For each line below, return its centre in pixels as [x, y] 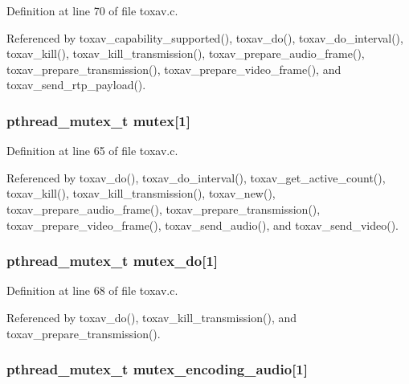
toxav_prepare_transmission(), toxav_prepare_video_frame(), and [174, 69]
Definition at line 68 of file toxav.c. [92, 290]
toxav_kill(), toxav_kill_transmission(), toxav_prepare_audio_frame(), [186, 53]
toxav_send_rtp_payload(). [76, 85]
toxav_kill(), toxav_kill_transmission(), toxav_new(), [141, 193]
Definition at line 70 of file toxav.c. [92, 10]
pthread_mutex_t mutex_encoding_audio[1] [157, 369]
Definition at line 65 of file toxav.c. [92, 151]
